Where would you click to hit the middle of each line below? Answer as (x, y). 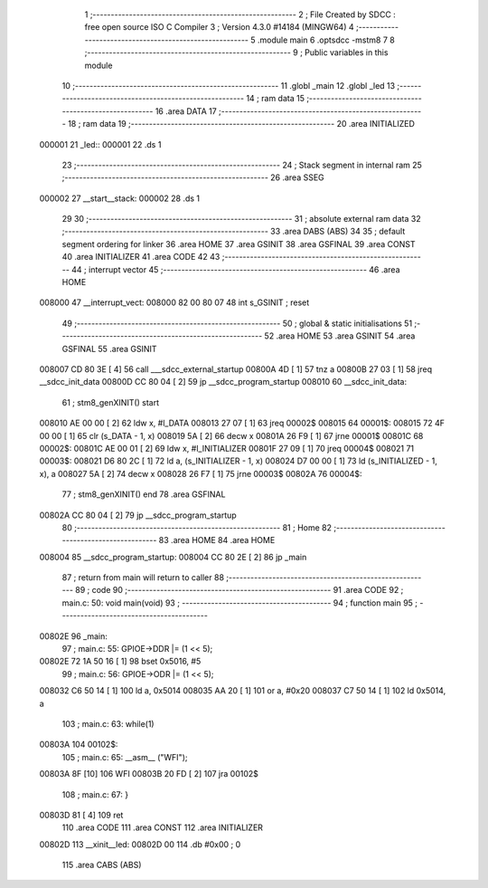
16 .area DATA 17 (186, 111)
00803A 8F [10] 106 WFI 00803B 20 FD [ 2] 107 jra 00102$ (149, 774)
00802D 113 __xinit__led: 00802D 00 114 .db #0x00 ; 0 (140, 844)
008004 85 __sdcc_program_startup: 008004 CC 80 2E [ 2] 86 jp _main (173, 557)
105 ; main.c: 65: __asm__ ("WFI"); (125, 757)
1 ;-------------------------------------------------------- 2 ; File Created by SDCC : (240, 14)
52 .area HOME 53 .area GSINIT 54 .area (340, 336)
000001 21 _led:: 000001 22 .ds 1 (100, 144)
